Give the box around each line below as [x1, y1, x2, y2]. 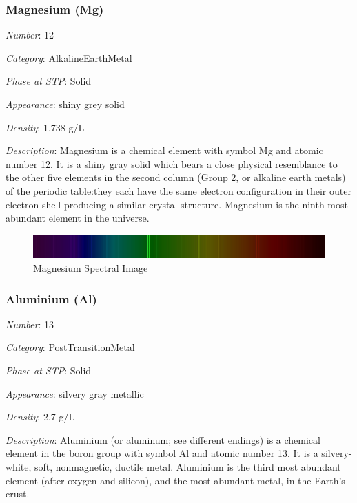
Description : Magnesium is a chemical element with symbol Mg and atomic [6, 143, 323, 158]
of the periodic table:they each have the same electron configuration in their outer [6, 183, 351, 197]
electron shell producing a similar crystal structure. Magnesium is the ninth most [6, 197, 348, 211]
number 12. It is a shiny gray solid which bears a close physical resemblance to [6, 156, 338, 171]
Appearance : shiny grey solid [6, 97, 125, 111]
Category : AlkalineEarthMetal [6, 50, 132, 65]
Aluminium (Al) [6, 290, 97, 307]
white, [6, 459, 32, 473]
